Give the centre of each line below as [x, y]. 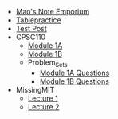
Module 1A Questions [75, 73]
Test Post [31, 28]
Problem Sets [47, 63]
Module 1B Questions [75, 81]
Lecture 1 [43, 98]
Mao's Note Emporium [53, 12]
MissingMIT [35, 89]
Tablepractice [38, 20]
